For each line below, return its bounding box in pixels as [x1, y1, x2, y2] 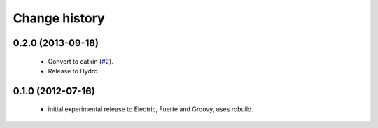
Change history [13, 10, 105, 26]
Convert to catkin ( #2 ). [48, 57, 113, 66]
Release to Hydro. [48, 66, 99, 75]
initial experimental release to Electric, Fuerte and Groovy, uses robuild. [48, 105, 253, 113]
